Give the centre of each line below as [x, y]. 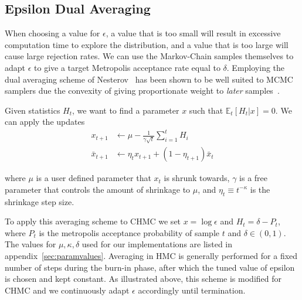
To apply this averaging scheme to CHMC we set [93, 221]
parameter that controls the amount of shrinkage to [98, 189]
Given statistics [33, 110]
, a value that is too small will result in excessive [193, 33]
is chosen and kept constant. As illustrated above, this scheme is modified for [143, 279]
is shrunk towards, [197, 178]
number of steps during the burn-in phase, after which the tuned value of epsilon [150, 267]
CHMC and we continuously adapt [67, 290]
